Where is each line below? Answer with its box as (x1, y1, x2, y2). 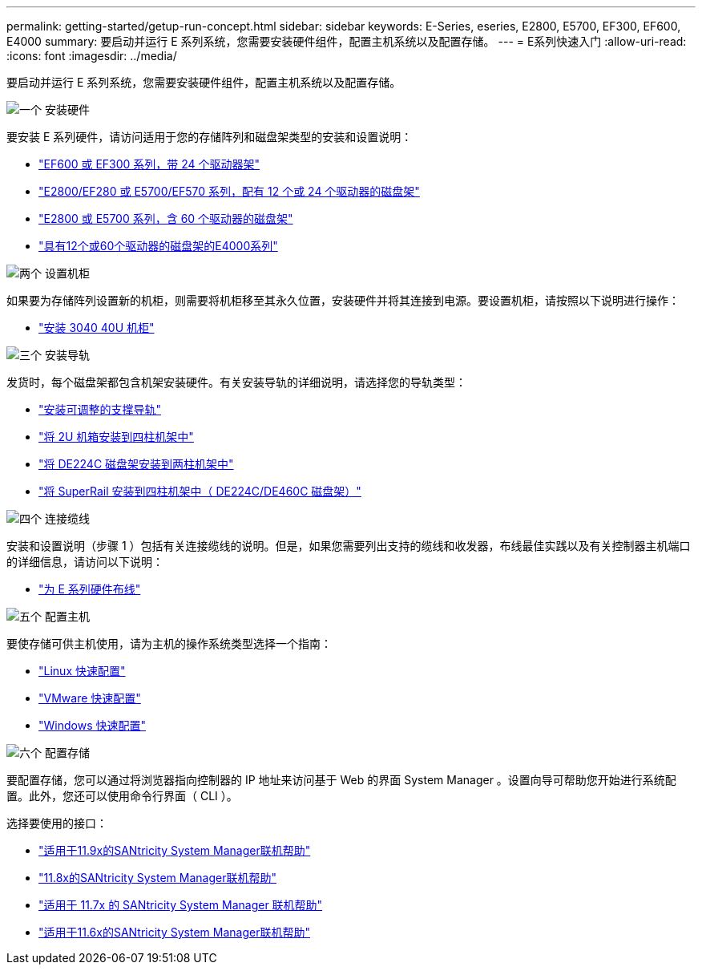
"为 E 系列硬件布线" (38, 582, 141, 596)
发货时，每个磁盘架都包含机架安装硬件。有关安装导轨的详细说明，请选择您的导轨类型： (6, 375, 466, 389)
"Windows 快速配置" (38, 718, 146, 732)
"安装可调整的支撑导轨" (38, 403, 162, 416)
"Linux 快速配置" (38, 664, 126, 678)
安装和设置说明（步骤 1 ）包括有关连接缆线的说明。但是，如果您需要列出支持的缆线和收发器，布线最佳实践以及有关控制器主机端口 (6, 539, 691, 552)
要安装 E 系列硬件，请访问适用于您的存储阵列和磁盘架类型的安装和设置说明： (6, 130, 413, 144)
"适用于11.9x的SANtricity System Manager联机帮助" (38, 844, 311, 857)
